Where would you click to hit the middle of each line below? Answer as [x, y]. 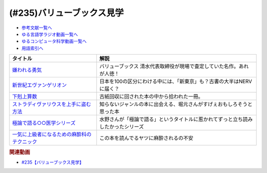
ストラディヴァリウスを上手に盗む [52, 104]
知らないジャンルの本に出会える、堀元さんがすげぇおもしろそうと [176, 104]
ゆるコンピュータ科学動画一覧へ [54, 41]
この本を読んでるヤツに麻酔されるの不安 [146, 138]
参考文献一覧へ [37, 28]
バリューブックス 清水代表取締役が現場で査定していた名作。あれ [174, 67]
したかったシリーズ [122, 127]
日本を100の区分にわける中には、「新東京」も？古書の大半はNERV [176, 81]
